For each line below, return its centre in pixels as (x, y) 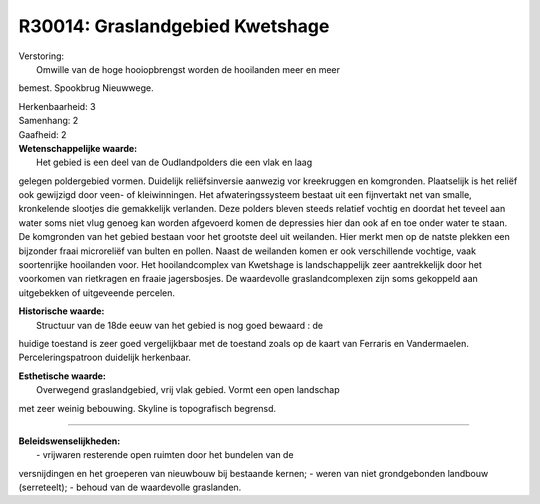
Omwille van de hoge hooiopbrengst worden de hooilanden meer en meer (188, 69)
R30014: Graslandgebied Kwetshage (174, 26)
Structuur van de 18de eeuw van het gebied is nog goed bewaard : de (180, 325)
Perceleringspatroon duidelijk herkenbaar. (105, 357)
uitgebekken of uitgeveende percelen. (96, 292)
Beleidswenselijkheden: (69, 441)
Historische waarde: (61, 311)
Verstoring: (41, 56)
